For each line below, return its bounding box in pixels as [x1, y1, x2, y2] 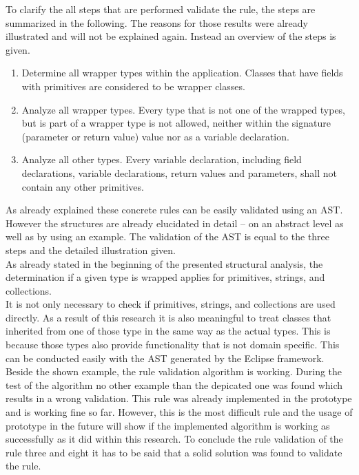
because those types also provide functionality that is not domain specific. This [6, 337, 340, 352]
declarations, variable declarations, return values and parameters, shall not [21, 165, 338, 180]
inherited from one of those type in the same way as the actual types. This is [6, 324, 331, 338]
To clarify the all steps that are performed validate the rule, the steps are [6, 2, 316, 16]
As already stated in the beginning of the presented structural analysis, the [6, 256, 323, 271]
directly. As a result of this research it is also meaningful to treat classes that [6, 310, 331, 324]
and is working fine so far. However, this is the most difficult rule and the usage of [6, 405, 353, 419]
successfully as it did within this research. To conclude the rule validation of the [6, 432, 343, 446]
